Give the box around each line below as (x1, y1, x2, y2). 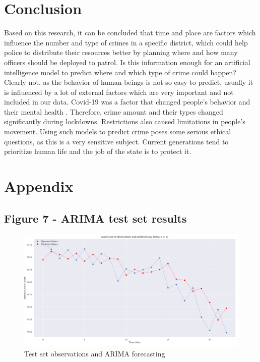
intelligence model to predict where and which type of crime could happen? (4, 67, 236, 77)
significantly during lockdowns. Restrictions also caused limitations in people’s (4, 116, 245, 127)
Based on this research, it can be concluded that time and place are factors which (4, 27, 256, 38)
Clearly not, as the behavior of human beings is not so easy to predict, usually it (4, 77, 253, 87)
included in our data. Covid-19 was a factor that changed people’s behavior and (4, 96, 250, 107)
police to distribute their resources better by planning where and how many (4, 47, 238, 58)
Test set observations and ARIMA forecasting (24, 348, 165, 358)
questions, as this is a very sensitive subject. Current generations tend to (4, 136, 229, 146)
